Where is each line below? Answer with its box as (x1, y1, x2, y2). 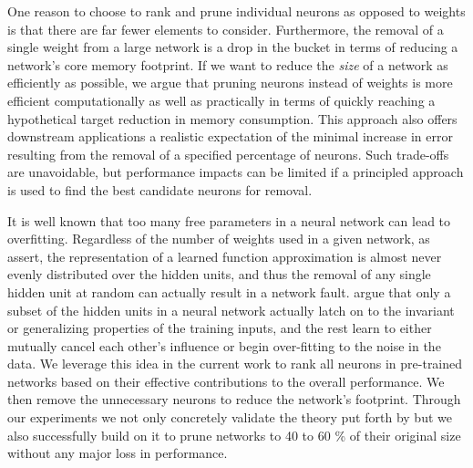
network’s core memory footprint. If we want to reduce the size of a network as (7, 55, 448, 74)
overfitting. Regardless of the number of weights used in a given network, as (7, 229, 430, 248)
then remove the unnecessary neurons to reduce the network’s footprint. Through (7, 390, 461, 409)
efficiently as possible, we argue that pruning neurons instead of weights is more (7, 73, 453, 92)
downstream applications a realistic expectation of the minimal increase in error (7, 127, 453, 146)
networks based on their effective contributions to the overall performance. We (7, 371, 445, 390)
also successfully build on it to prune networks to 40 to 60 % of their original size (7, 425, 461, 444)
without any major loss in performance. (7, 443, 228, 463)
